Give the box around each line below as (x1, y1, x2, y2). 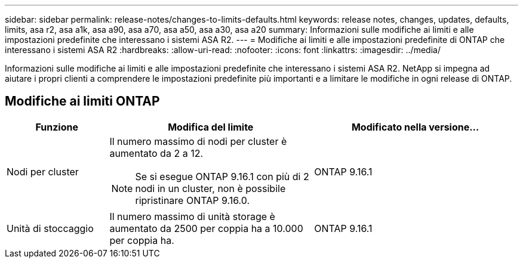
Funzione (35, 120, 78, 133)
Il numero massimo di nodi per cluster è (109, 135, 287, 147)
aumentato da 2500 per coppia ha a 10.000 (109, 222, 303, 234)
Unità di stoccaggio (7, 222, 94, 234)
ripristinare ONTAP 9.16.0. (135, 194, 250, 206)
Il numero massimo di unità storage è (109, 210, 275, 222)
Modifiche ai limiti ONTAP (5, 94, 160, 109)
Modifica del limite (168, 120, 254, 133)
